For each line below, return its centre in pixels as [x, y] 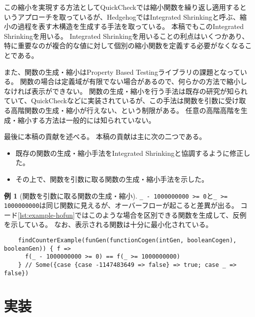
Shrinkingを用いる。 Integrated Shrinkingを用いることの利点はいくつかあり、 [127, 36]
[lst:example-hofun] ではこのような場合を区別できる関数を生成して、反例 [132, 215]
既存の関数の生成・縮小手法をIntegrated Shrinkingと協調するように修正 [129, 153]
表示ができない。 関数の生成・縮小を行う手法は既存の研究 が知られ [139, 91]
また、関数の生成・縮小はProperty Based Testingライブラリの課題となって [122, 72]
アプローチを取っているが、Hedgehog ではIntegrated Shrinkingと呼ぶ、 [129, 16]
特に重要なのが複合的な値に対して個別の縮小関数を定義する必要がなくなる [125, 45]
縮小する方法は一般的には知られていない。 [86, 120]
